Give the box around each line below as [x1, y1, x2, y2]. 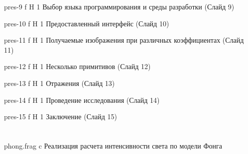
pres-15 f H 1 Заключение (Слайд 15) [4, 111, 117, 122]
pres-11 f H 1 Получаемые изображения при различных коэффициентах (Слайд [4, 35, 244, 45]
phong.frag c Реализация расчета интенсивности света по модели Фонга [4, 140, 222, 151]
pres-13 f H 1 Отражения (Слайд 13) [4, 77, 115, 88]
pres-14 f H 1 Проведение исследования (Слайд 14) [4, 94, 160, 105]
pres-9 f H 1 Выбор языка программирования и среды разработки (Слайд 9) [4, 1, 235, 11]
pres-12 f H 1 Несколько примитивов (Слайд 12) [4, 61, 151, 72]
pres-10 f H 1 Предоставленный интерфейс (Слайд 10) [4, 18, 169, 28]
